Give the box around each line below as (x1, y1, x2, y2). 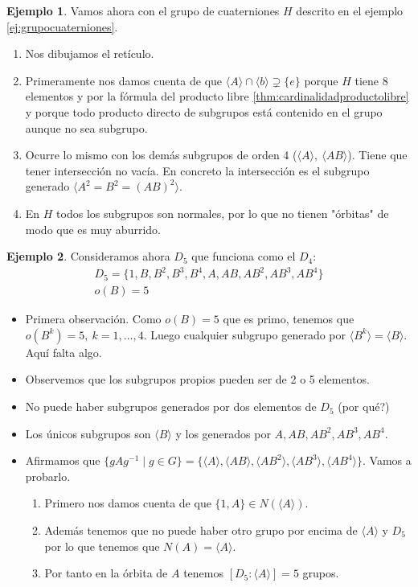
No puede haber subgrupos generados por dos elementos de (25, 398, 317, 415)
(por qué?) (338, 398, 390, 415)
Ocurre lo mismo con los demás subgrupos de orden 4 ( (25, 146, 297, 163)
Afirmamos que (25, 452, 100, 469)
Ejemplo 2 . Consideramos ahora (6, 248, 170, 265)
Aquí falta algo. (25, 343, 102, 360)
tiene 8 (354, 72, 388, 88)
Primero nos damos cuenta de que (44, 495, 211, 511)
